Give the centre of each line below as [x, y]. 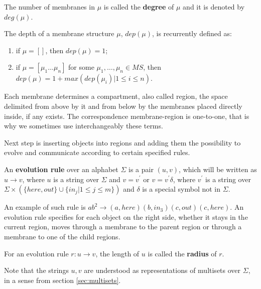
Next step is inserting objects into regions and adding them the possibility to [122, 142]
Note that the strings [36, 270]
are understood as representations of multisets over [162, 270]
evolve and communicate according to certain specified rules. [97, 152]
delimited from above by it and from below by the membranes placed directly [123, 106]
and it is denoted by [214, 7]
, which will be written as [218, 169]
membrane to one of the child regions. [62, 236]
